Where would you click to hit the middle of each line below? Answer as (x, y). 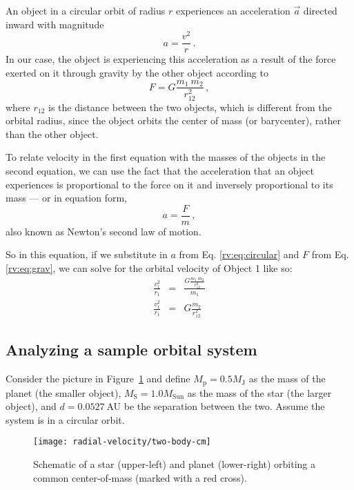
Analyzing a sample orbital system (131, 350)
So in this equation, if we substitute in (87, 254)
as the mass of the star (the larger (259, 392)
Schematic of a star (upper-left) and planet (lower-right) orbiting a (175, 464)
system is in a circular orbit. (65, 419)
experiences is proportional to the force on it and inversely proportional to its (169, 184)
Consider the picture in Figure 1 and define (98, 379)
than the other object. (52, 134)
